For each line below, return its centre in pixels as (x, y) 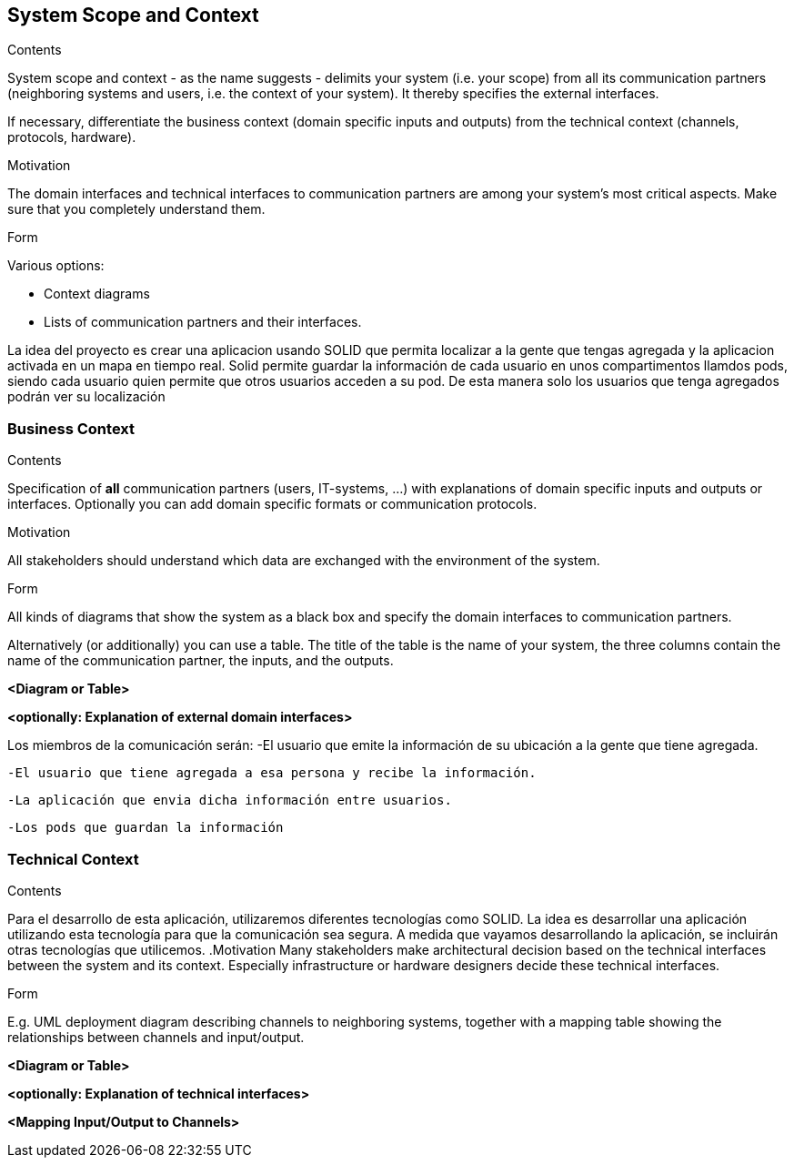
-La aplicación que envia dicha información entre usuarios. (230, 800)
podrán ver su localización (86, 397)
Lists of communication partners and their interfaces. (203, 322)
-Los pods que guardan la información (146, 828)
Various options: (56, 266)
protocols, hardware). (72, 137)
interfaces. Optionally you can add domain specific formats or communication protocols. (272, 504)
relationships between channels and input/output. (156, 1037)
